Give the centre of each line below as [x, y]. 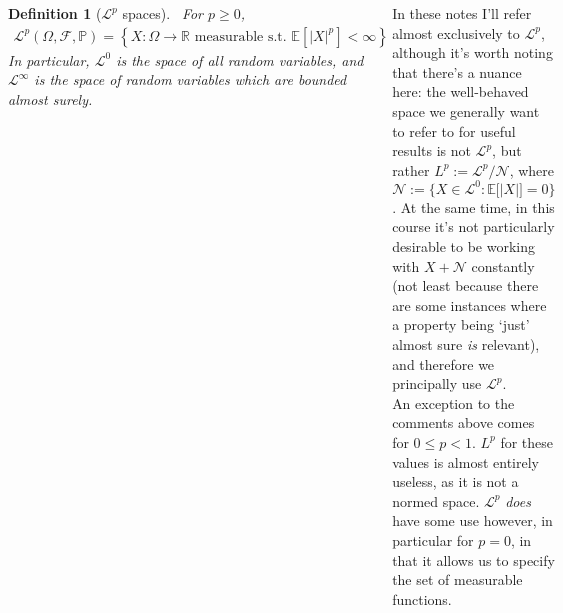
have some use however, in [472, 520]
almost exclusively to [456, 32]
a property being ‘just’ [461, 324]
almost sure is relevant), [466, 344]
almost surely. [50, 98]
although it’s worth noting [472, 52]
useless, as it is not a [455, 481]
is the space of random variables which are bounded [190, 79]
